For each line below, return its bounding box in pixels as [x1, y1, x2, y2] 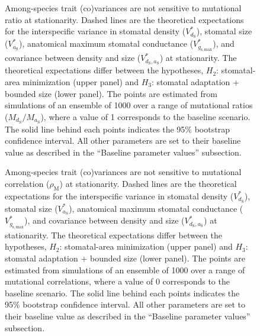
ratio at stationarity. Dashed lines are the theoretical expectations [5, 13, 244, 25]
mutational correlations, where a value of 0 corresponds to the [5, 275, 230, 287]
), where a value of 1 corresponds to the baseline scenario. [40, 110, 251, 122]
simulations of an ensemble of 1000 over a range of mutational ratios [5, 99, 253, 111]
